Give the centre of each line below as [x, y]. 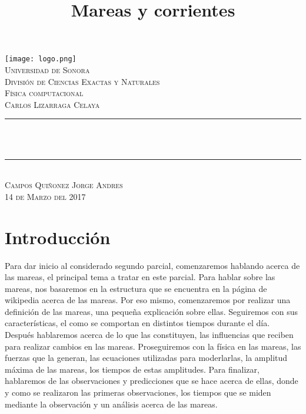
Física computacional [44, 93]
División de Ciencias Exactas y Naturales [82, 81]
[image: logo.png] [41, 59]
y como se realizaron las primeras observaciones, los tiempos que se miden [138, 392]
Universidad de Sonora [47, 70]
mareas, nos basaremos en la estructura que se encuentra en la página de [136, 288]
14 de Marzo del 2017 [45, 196]
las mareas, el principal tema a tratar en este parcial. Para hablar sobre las [140, 277]
